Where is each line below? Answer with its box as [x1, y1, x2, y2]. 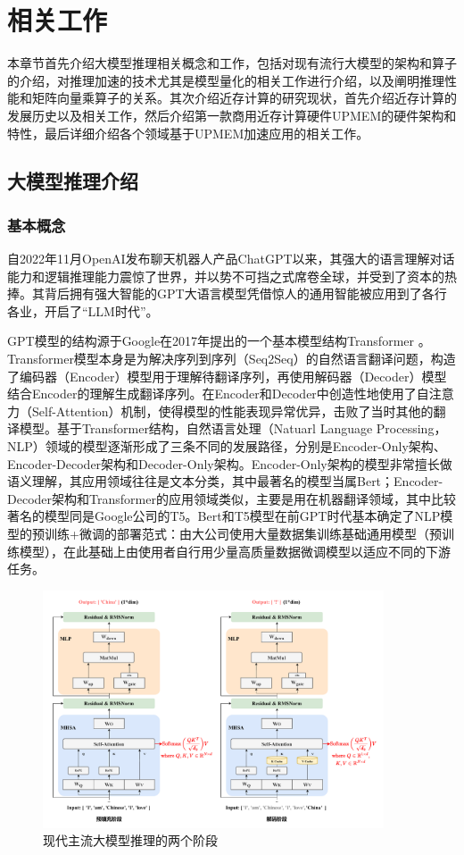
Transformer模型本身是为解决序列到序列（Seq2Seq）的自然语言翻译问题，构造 [7, 349, 456, 368]
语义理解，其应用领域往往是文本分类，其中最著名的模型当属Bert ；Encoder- [7, 472, 443, 490]
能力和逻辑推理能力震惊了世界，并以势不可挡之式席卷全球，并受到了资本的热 [7, 266, 457, 285]
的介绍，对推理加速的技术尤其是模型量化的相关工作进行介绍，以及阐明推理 [7, 71, 444, 89]
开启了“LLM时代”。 [44, 301, 159, 320]
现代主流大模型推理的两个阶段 [43, 831, 218, 850]
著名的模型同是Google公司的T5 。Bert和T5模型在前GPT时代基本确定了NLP [7, 507, 441, 525]
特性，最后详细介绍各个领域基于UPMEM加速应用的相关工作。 [7, 123, 369, 142]
